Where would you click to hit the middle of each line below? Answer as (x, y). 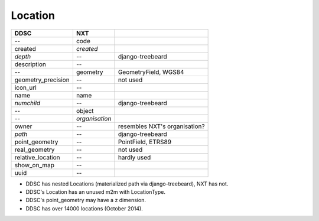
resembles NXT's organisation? (161, 126)
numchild (27, 103)
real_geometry (35, 149)
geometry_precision (42, 80)
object (85, 110)
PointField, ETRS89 (144, 142)
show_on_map (35, 165)
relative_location (37, 157)
